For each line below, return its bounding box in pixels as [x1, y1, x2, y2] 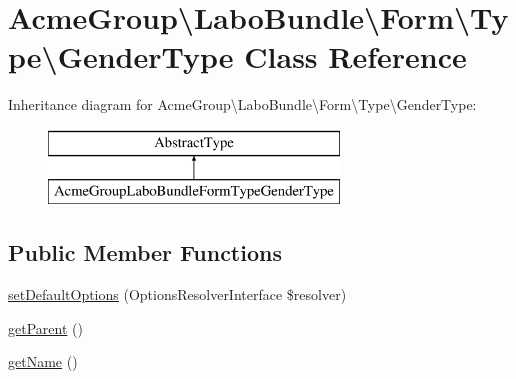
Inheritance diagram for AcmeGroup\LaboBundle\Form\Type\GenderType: [8, 94, 477, 115]
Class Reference [244, 36, 467, 77]
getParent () [8, 317, 83, 338]
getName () [8, 351, 78, 372]
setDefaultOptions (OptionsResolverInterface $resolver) [8, 284, 347, 305]
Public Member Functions [8, 237, 282, 268]
